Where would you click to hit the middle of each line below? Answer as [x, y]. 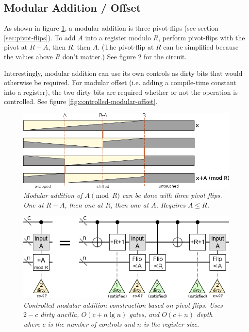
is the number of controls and [91, 323]
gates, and [144, 314]
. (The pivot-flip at [126, 47]
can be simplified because [201, 47]
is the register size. [171, 323]
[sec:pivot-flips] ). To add [40, 37]
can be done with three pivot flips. [172, 195]
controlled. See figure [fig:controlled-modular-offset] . [81, 101]
